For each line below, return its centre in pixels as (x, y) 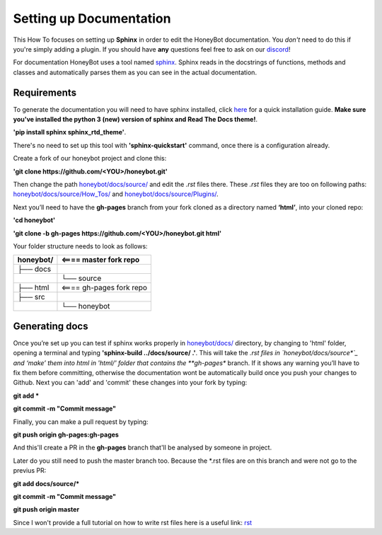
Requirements (45, 92)
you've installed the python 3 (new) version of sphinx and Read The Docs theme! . (135, 120)
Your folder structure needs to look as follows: (80, 246)
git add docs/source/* (46, 483)
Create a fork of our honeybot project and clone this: (90, 159)
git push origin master (46, 510)
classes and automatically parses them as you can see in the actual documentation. (135, 72)
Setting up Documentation (92, 18)
